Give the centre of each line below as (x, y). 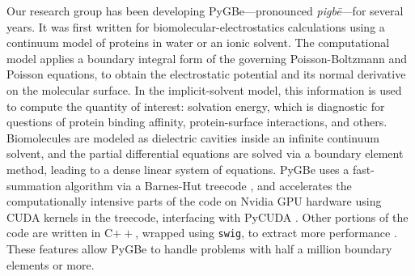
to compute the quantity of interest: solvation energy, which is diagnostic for (196, 106)
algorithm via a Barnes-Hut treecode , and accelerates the (208, 185)
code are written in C (60, 233)
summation (34, 185)
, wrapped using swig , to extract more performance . (266, 233)
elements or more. (51, 264)
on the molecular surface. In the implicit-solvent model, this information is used (204, 89)
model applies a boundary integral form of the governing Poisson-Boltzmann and (207, 58)
